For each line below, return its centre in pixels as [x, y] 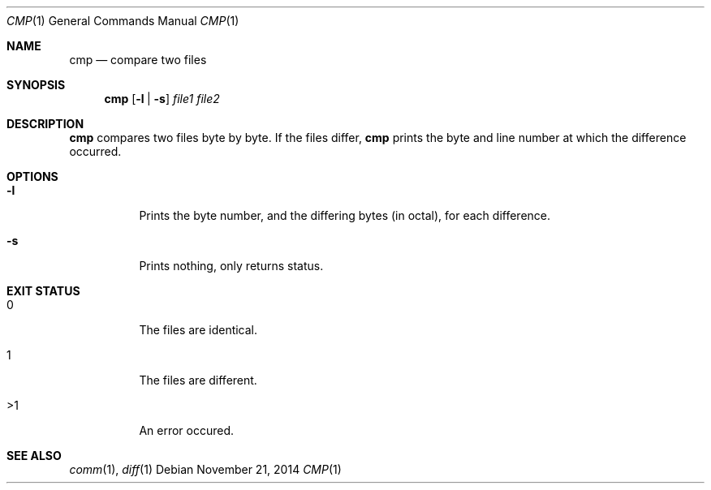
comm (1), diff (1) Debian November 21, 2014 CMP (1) [205, 469]
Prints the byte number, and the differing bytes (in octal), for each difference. [345, 215]
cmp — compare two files [138, 60]
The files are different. [198, 380]
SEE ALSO [34, 456]
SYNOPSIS [36, 85]
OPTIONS [32, 176]
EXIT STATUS [43, 291]
